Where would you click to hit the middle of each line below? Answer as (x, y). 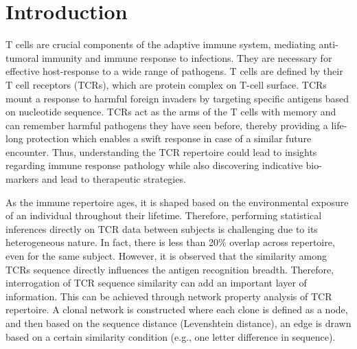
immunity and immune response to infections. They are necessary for (187, 57)
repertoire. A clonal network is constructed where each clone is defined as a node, (177, 309)
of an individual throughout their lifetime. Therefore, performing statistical (164, 215)
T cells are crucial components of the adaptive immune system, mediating (161, 44)
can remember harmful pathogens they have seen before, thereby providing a (167, 125)
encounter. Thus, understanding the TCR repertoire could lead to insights (161, 151)
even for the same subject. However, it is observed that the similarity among (166, 256)
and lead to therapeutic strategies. (114, 179)
